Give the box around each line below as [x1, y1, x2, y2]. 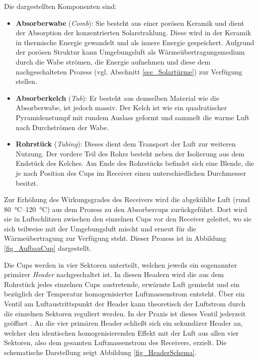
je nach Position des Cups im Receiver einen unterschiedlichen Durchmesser [15, 167, 246, 178]
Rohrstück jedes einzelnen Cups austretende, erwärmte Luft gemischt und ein [4, 279, 240, 289]
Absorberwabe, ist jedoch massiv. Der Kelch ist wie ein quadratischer [15, 102, 227, 113]
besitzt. [15, 177, 38, 188]
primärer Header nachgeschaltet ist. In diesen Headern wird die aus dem [4, 269, 224, 280]
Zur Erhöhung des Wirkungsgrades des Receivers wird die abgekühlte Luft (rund [4, 194, 250, 205]
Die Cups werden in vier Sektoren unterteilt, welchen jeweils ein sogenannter [4, 259, 237, 270]
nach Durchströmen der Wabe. [15, 122, 109, 132]
